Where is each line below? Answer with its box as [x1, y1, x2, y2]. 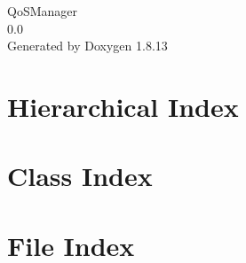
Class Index [7, 158, 153, 194]
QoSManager [7, 2, 78, 19]
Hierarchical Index [7, 88, 239, 124]
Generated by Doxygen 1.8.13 [7, 36, 168, 55]
